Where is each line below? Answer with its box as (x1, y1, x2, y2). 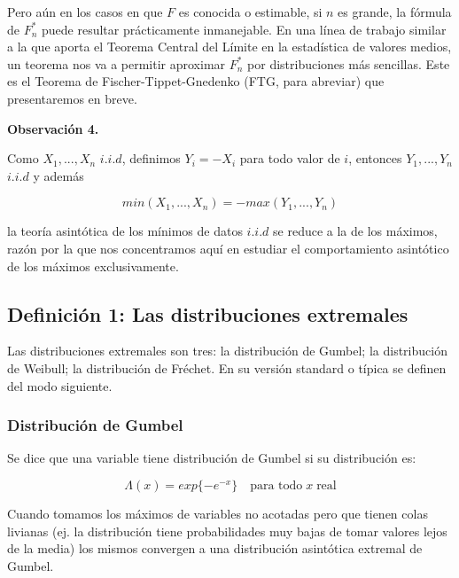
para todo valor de (239, 149, 340, 168)
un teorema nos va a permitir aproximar (7, 54, 226, 73)
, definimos (121, 149, 181, 168)
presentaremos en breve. (7, 89, 137, 107)
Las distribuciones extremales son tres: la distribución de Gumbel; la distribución (7, 341, 447, 360)
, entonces (348, 149, 402, 168)
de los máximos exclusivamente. (7, 256, 179, 275)
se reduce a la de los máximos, (273, 222, 438, 240)
